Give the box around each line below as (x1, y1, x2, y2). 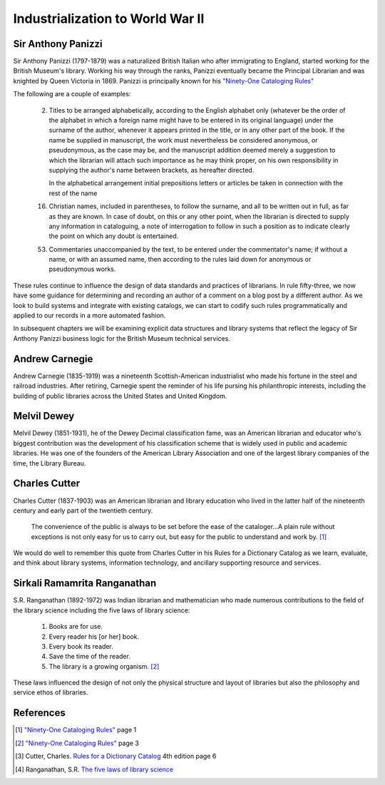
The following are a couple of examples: (13, 90, 131, 98)
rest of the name (48, 189, 98, 197)
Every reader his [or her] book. (48, 632, 139, 641)
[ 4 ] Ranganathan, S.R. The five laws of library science (15, 765, 174, 774)
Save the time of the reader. (48, 652, 131, 661)
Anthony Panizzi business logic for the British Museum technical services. (13, 334, 231, 342)
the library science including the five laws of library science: (13, 606, 190, 615)
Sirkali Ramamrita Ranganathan (13, 578, 157, 590)
